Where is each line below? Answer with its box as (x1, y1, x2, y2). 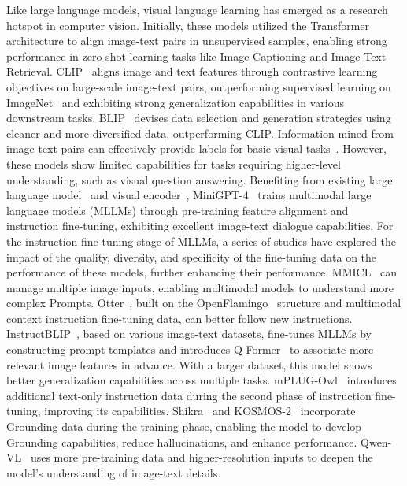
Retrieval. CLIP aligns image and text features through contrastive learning (6, 63, 378, 80)
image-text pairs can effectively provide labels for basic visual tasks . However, (6, 140, 387, 157)
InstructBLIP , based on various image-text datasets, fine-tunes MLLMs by (6, 325, 372, 342)
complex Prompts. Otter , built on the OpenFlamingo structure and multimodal (6, 295, 401, 311)
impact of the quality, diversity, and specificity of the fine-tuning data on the (6, 248, 377, 265)
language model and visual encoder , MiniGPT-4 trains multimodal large (6, 187, 372, 203)
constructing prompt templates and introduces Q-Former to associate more (6, 341, 374, 358)
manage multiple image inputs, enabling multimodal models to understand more (6, 279, 394, 295)
